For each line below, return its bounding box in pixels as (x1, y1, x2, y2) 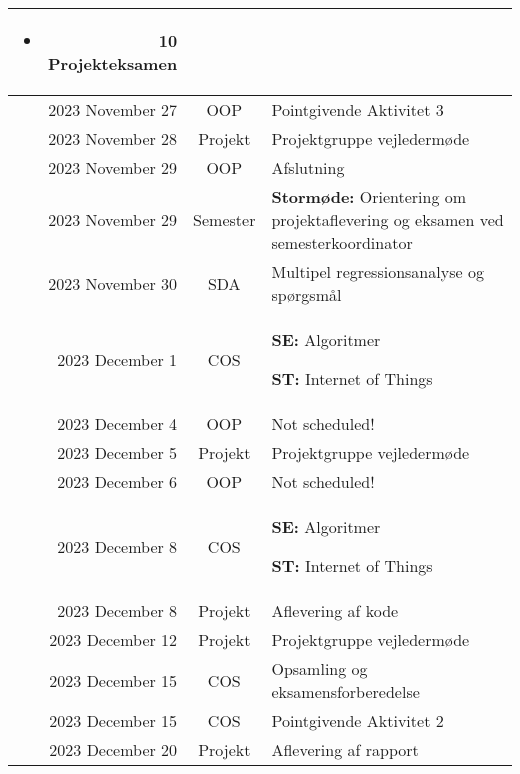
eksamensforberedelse (271, 680, 420, 703)
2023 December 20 (49, 738, 178, 761)
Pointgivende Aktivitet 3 (271, 98, 444, 121)
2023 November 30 (48, 271, 178, 295)
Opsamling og (271, 657, 368, 680)
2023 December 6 (57, 470, 178, 493)
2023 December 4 (57, 412, 178, 435)
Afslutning (271, 156, 345, 179)
